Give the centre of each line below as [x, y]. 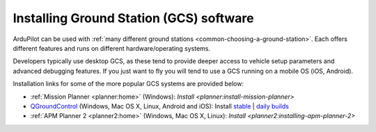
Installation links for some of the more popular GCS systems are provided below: [128, 84]
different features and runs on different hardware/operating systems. [112, 48]
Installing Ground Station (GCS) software [133, 18]
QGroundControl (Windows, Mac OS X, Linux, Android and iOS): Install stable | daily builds [159, 106]
